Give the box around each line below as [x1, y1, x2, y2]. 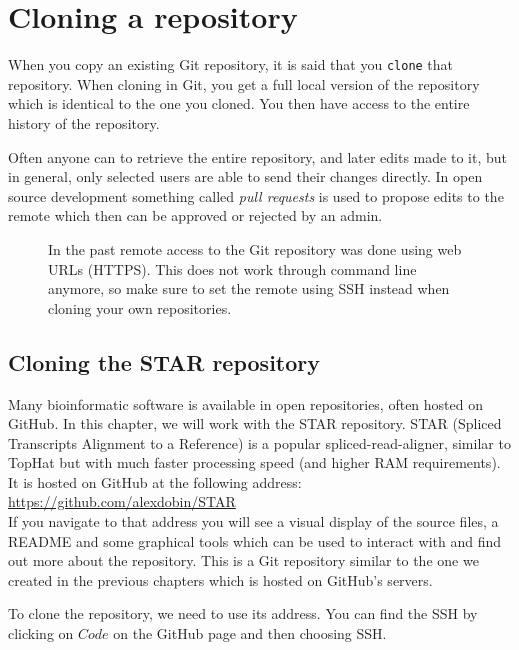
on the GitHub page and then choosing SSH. [113, 623, 387, 644]
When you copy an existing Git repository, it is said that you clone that [8, 54, 454, 75]
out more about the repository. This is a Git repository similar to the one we [8, 550, 479, 571]
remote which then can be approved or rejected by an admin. [8, 205, 383, 226]
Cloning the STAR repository [8, 346, 320, 377]
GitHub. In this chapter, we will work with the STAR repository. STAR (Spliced [8, 413, 502, 434]
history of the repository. [8, 112, 160, 133]
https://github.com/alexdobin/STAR [8, 491, 236, 512]
